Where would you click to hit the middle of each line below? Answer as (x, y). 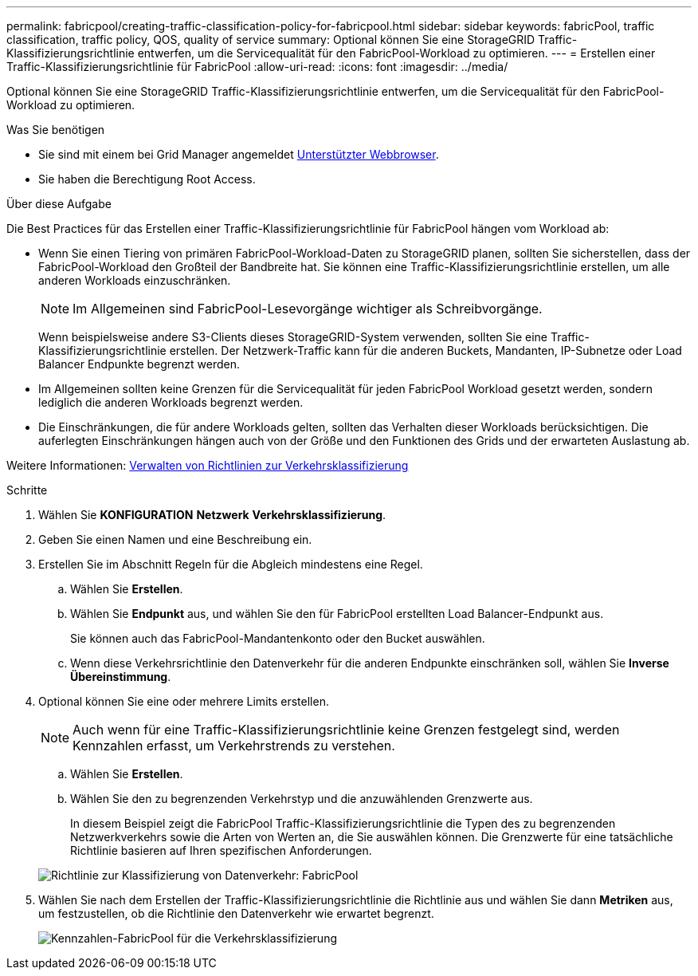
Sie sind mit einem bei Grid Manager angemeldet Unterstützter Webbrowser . (239, 154)
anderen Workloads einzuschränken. (135, 280)
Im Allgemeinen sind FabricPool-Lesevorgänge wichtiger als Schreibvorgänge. (308, 309)
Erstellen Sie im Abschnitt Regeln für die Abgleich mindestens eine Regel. (231, 564)
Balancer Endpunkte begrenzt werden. (139, 364)
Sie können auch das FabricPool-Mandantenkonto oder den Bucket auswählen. (278, 638)
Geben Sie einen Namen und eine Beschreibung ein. (175, 539)
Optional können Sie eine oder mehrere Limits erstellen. (184, 701)
